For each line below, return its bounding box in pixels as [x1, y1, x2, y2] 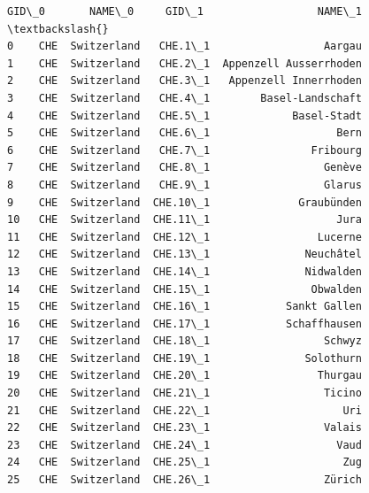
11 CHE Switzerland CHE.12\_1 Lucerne [7, 230, 362, 243]
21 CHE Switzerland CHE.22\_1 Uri [7, 404, 362, 417]
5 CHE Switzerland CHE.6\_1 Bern [7, 127, 362, 140]
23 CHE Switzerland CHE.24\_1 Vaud [7, 438, 362, 451]
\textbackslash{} [7, 22, 109, 35]
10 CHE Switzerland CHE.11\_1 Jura [7, 213, 362, 227]
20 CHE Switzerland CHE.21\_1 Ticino [7, 387, 362, 400]
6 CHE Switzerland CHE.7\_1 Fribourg [7, 143, 362, 157]
